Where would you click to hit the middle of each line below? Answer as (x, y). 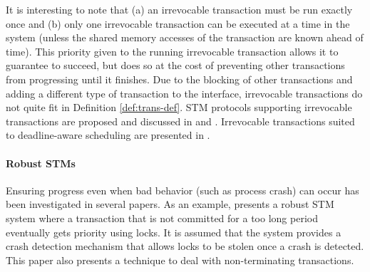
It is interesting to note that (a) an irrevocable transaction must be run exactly (179, 9)
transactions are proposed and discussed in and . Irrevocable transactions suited (180, 121)
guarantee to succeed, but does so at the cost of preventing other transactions (175, 65)
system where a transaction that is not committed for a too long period (162, 218)
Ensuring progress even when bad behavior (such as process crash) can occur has (183, 190)
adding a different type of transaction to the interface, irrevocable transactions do (184, 93)
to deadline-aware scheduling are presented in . (108, 135)
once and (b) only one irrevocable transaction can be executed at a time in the (178, 23)
